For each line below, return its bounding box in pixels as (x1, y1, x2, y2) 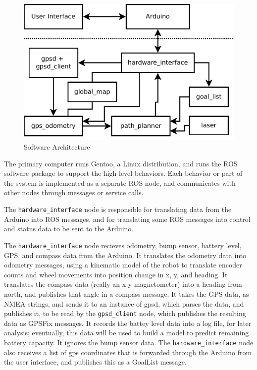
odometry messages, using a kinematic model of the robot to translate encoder (4, 260, 242, 270)
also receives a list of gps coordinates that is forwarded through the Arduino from (4, 347, 252, 357)
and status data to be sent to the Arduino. (4, 223, 134, 234)
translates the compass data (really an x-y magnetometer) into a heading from (4, 279, 242, 289)
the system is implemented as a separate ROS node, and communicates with (4, 177, 236, 188)
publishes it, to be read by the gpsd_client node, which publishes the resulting (4, 308, 246, 318)
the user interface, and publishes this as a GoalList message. (4, 357, 187, 367)
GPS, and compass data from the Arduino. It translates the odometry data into (4, 250, 247, 260)
